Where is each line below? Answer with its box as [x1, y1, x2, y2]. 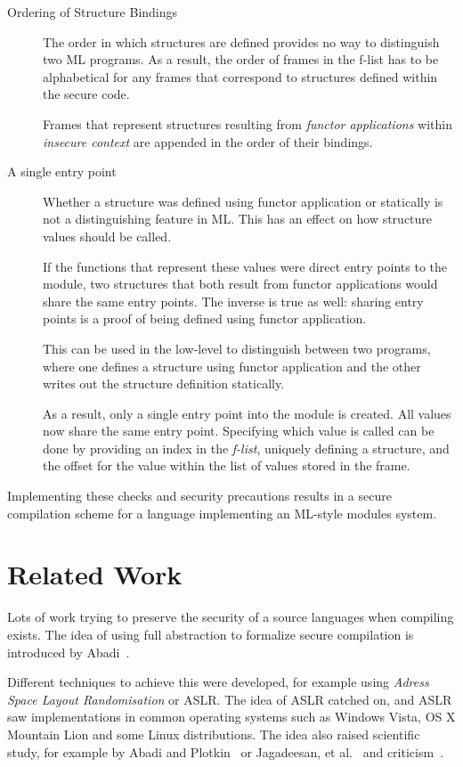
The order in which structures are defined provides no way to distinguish [43, 32, 440, 51]
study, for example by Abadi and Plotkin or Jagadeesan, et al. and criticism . [7, 742, 444, 761]
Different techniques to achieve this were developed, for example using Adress [7, 673, 429, 691]
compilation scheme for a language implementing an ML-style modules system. [7, 503, 437, 522]
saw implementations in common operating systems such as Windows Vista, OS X [7, 707, 456, 726]
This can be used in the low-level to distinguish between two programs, [43, 339, 431, 357]
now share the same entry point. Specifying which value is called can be [43, 421, 435, 440]
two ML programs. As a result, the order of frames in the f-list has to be [43, 50, 439, 69]
